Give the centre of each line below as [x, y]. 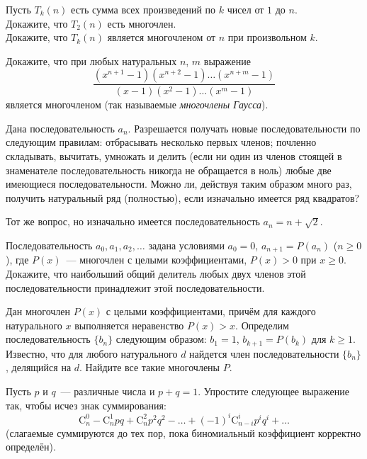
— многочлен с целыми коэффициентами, [157, 260]
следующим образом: [161, 339]
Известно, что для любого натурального [92, 353]
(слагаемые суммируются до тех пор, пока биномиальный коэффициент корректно [183, 432]
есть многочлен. [142, 23]
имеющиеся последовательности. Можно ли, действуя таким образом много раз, [179, 184]
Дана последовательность [60, 128]
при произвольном [267, 37]
